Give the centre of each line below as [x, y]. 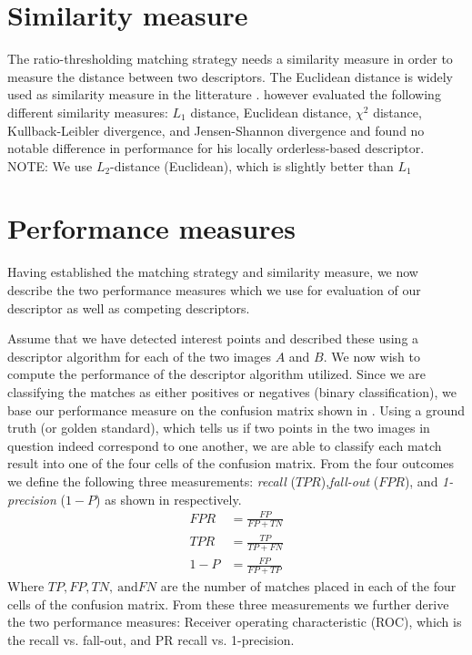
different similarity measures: [88, 112]
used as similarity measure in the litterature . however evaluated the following [224, 94]
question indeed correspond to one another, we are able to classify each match [225, 445]
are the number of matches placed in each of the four [308, 586]
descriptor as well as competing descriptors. [129, 307]
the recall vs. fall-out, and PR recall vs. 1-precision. [151, 640]
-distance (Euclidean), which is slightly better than [252, 165]
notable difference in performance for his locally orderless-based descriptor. [216, 148]
